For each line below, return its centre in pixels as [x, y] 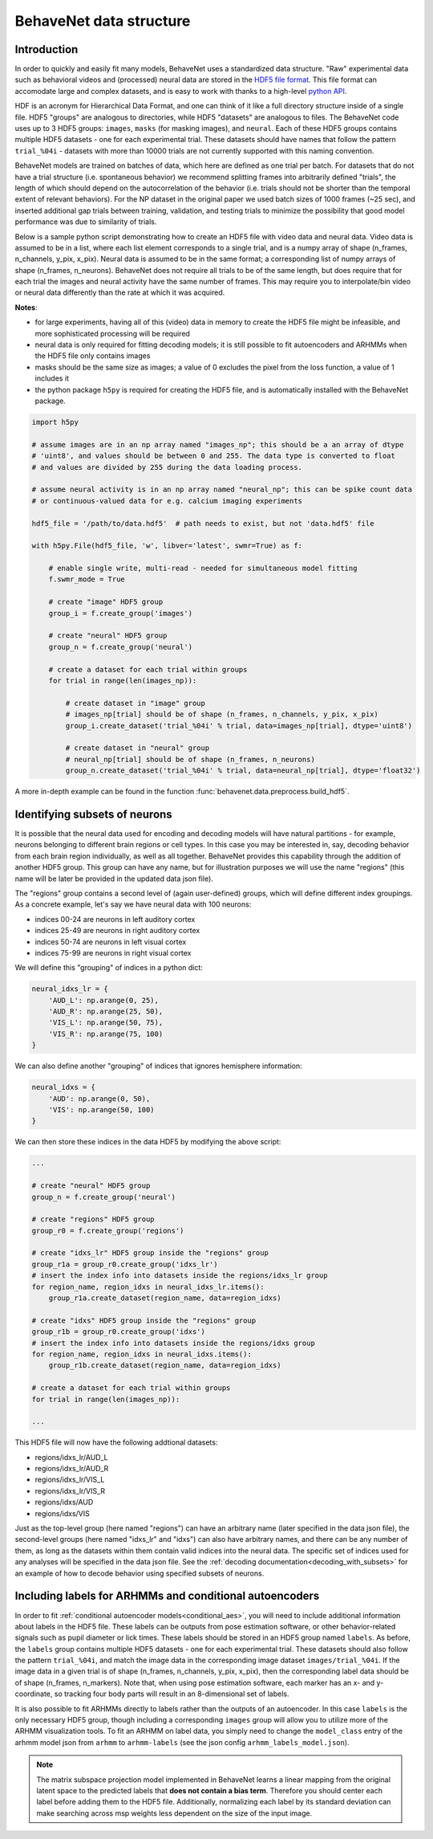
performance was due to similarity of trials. [86, 222]
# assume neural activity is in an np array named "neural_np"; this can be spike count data [222, 489]
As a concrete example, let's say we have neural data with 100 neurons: [133, 904]
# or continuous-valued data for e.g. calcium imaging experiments [167, 501]
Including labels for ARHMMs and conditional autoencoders [167, 1596]
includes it [52, 378]
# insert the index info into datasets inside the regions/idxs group [174, 1343]
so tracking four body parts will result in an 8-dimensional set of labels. [172, 1694]
